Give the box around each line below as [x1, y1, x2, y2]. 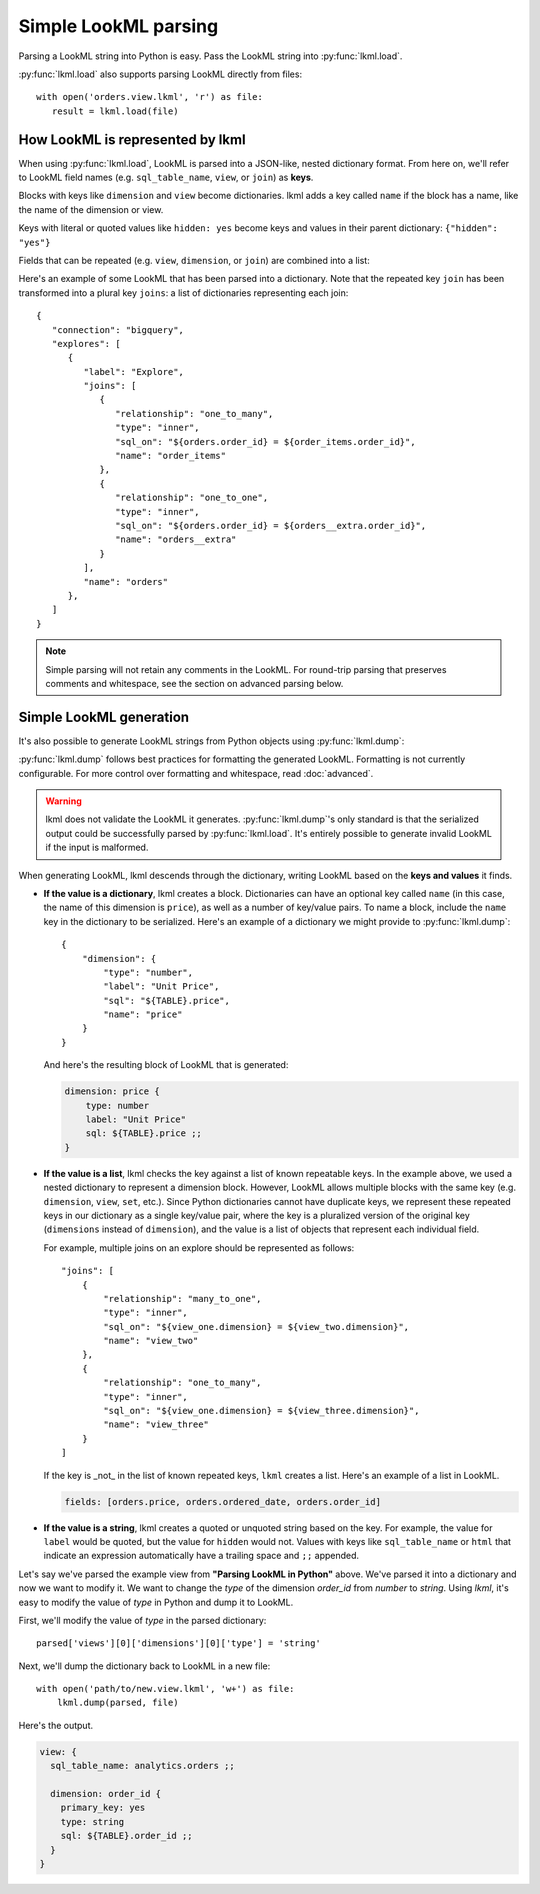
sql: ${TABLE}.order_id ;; [60, 1830, 194, 1842]
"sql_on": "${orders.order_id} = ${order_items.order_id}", [115, 436, 416, 447]
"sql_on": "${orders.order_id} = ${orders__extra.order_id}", [115, 520, 427, 531]
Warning [45, 795, 82, 807]
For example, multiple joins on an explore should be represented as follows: [43, 1241, 355, 1254]
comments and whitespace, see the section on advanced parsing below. [45, 677, 344, 689]
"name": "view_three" [103, 1419, 210, 1430]
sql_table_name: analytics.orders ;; [50, 1760, 235, 1772]
